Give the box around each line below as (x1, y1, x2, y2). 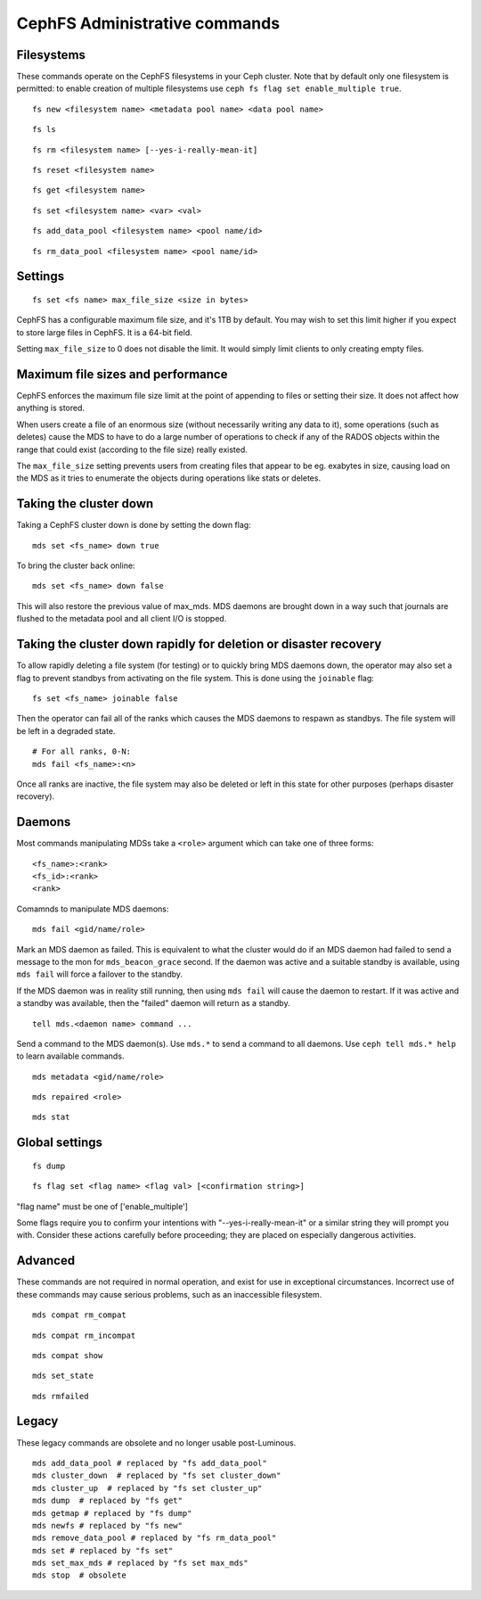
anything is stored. (16, 402, 85, 414)
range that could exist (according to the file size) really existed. (16, 444, 249, 455)
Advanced (16, 1253, 76, 1268)
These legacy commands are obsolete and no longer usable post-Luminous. (16, 1437, 297, 1448)
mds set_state (32, 1371, 94, 1381)
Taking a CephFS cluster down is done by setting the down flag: (16, 520, 251, 531)
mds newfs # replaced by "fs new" (32, 1521, 183, 1530)
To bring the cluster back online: (16, 560, 135, 571)
